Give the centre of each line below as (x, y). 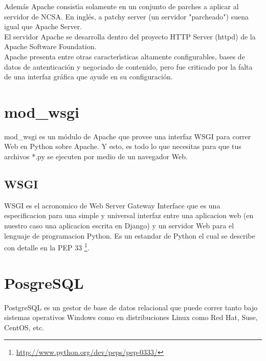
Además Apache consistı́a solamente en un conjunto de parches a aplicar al (121, 6)
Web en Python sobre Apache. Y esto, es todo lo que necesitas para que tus (123, 146)
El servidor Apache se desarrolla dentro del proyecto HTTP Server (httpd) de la (130, 36)
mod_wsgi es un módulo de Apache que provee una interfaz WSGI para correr (128, 136)
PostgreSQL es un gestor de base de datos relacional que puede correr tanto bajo (131, 307)
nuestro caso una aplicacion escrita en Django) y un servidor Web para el (119, 226)
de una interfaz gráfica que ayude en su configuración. (88, 77)
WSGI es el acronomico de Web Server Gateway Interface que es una (112, 205)
